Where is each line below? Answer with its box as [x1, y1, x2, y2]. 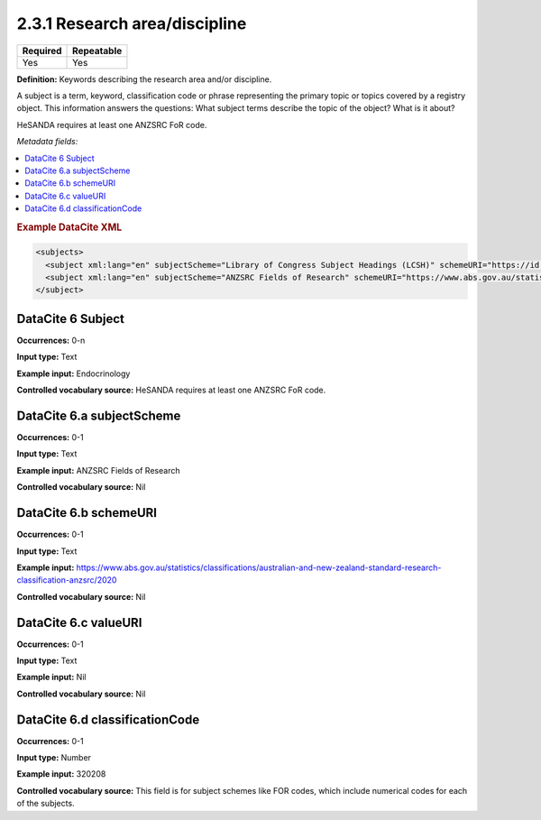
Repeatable [72, 44, 123, 57]
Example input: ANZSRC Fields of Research [16, 465, 180, 475]
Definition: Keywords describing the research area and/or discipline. [16, 73, 272, 85]
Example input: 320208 [16, 769, 106, 779]
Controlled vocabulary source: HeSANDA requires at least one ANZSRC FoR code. [16, 384, 326, 396]
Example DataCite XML [16, 221, 123, 234]
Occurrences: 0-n [16, 335, 86, 346]
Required [22, 44, 62, 57]
